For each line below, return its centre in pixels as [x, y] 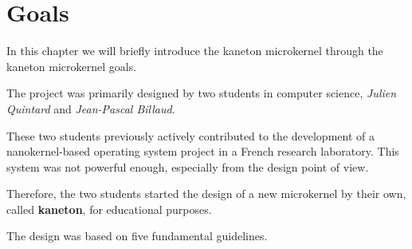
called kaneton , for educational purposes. [109, 209]
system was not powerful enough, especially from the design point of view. [188, 166]
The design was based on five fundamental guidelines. [137, 236]
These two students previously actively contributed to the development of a [190, 135]
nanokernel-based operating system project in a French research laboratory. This [203, 151]
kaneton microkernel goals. [72, 66]
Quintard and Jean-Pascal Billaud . [91, 108]
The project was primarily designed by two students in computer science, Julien [202, 93]
